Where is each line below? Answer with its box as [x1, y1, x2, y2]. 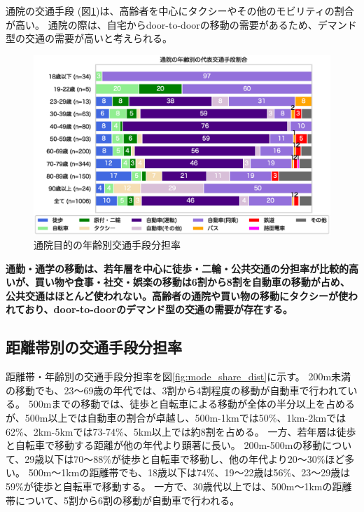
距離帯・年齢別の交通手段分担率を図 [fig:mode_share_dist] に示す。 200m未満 [6, 369, 351, 384]
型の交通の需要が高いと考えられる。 [6, 31, 172, 46]
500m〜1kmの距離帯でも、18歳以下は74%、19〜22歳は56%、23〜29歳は [28, 465, 351, 480]
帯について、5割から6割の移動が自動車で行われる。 [6, 492, 240, 507]
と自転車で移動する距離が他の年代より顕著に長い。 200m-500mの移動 [6, 438, 323, 452]
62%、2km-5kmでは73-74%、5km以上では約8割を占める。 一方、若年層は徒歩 [6, 424, 356, 438]
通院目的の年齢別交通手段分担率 [34, 237, 181, 252]
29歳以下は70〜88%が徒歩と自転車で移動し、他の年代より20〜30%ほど [24, 451, 345, 466]
